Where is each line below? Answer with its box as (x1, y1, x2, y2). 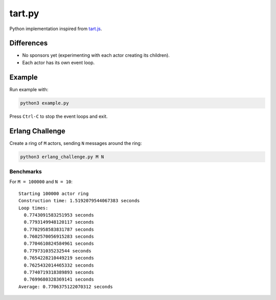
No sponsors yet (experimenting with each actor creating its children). (22, 52, 170, 58)
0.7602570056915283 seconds (24, 233, 95, 240)
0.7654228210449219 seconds (24, 255, 95, 261)
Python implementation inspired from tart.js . (9, 26, 102, 32)
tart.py (9, 8, 39, 19)
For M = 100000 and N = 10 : (9, 179, 73, 185)
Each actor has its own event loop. (22, 59, 95, 66)
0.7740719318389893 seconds (24, 269, 95, 275)
